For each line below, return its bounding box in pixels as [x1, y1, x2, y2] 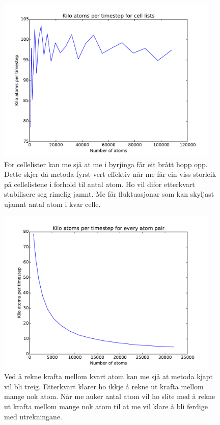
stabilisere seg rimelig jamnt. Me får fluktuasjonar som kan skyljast [4, 189, 214, 199]
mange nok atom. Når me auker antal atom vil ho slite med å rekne [4, 391, 215, 402]
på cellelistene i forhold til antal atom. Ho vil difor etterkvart [4, 178, 195, 189]
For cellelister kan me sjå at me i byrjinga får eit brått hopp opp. [4, 158, 208, 169]
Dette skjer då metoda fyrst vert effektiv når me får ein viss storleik [4, 169, 216, 179]
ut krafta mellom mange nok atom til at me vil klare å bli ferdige [4, 401, 208, 411]
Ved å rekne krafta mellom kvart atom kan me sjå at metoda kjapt [4, 371, 213, 382]
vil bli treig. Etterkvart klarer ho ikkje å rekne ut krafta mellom [4, 381, 204, 391]
